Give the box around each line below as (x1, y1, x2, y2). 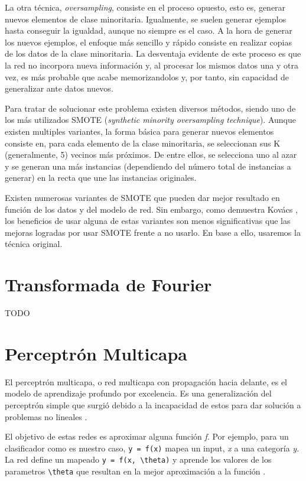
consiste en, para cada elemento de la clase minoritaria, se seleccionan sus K (5, 136, 281, 149)
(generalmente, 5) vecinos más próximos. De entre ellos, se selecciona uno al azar (5, 148, 297, 161)
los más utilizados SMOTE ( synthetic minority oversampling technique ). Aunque (5, 113, 296, 126)
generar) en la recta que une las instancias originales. (5, 171, 197, 184)
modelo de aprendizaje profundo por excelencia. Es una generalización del (5, 387, 272, 399)
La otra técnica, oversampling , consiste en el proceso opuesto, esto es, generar (5, 1, 286, 13)
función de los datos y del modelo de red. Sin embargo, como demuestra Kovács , (5, 203, 298, 215)
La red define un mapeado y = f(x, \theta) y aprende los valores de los (5, 453, 272, 466)
